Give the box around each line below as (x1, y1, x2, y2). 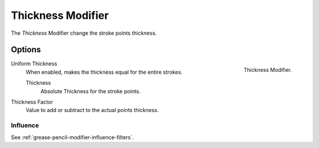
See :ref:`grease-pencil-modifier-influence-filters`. (11, 133, 134, 141)
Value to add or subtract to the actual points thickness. (25, 107, 159, 114)
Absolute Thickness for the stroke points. (40, 87, 141, 94)
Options (11, 45, 41, 55)
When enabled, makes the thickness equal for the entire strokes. (25, 68, 183, 75)
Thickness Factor (11, 98, 53, 106)
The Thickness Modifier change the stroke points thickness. (11, 29, 157, 37)
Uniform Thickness (11, 60, 57, 67)
